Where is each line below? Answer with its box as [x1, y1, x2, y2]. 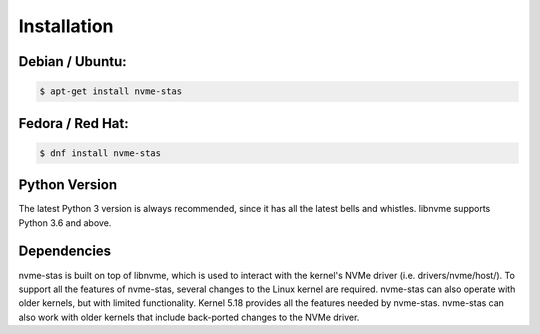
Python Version [18, 176, 118, 194]
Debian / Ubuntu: [18, 53, 127, 70]
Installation [18, 15, 114, 37]
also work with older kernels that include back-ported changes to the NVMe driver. [18, 311, 360, 323]
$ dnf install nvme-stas [39, 147, 162, 159]
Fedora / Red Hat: [18, 115, 129, 132]
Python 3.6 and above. [18, 216, 112, 229]
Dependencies [18, 243, 112, 260]
